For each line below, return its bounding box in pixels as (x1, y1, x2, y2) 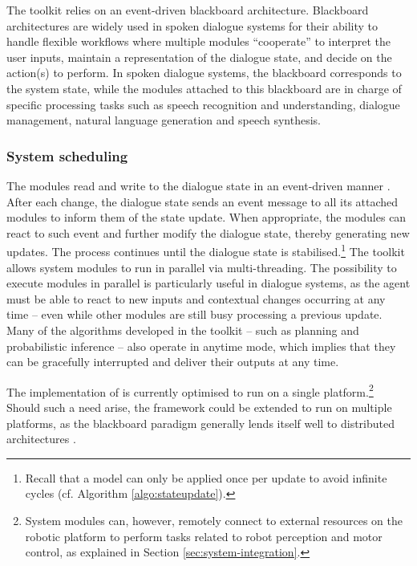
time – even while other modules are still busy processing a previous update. (6, 306, 383, 323)
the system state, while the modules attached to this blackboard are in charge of (6, 79, 402, 96)
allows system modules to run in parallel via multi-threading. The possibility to (6, 259, 397, 275)
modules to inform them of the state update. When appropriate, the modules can (6, 209, 407, 226)
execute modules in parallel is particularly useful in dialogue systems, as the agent (6, 275, 411, 291)
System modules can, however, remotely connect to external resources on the (25, 511, 403, 528)
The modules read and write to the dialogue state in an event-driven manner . (6, 177, 391, 193)
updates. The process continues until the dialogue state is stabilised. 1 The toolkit (6, 241, 405, 259)
